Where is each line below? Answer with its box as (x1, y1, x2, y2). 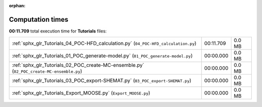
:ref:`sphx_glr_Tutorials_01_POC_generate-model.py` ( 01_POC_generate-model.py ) (12, 52, 193, 59)
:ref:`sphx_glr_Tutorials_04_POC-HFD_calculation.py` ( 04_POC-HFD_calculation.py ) (12, 40, 196, 47)
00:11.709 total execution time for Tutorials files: (9, 28, 107, 34)
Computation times (9, 15, 68, 24)
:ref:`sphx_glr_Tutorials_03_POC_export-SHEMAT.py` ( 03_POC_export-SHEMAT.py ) (12, 77, 192, 84)
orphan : (9, 3, 26, 8)
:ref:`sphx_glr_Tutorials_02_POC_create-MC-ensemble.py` (12, 62, 145, 69)
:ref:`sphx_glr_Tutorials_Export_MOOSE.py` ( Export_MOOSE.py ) (12, 90, 150, 96)
